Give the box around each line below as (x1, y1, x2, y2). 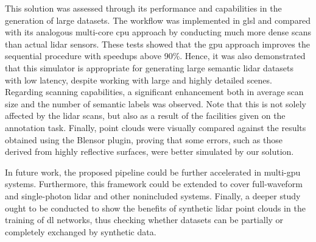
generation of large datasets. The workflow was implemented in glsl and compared (5, 13, 311, 26)
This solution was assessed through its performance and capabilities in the (5, 2, 282, 14)
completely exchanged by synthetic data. (5, 225, 156, 238)
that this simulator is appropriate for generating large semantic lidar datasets (5, 61, 294, 74)
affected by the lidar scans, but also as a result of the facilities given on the (5, 109, 286, 122)
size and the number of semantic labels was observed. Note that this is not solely (5, 97, 306, 110)
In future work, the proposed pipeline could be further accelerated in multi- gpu (5, 165, 301, 178)
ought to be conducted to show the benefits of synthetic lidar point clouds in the (5, 201, 306, 214)
